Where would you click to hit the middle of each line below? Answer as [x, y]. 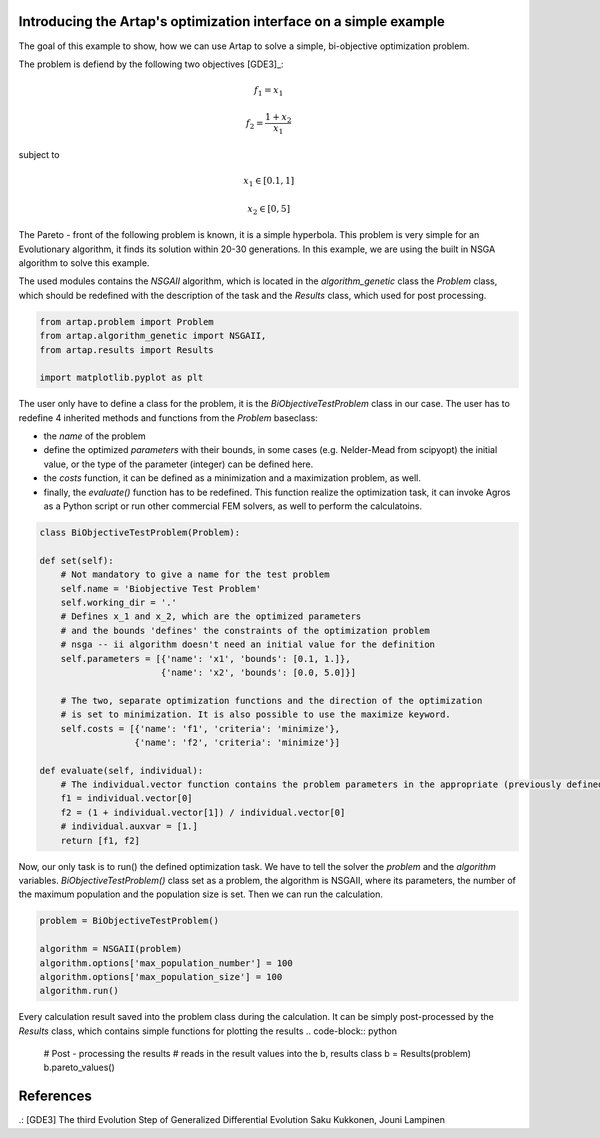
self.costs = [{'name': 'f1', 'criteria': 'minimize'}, [200, 728]
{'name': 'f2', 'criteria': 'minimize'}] [237, 742]
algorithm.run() [79, 991]
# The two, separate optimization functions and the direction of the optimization [271, 700]
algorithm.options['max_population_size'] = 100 [161, 976]
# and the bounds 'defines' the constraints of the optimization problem [245, 630]
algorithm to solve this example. [84, 263]
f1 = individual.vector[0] [127, 798]
